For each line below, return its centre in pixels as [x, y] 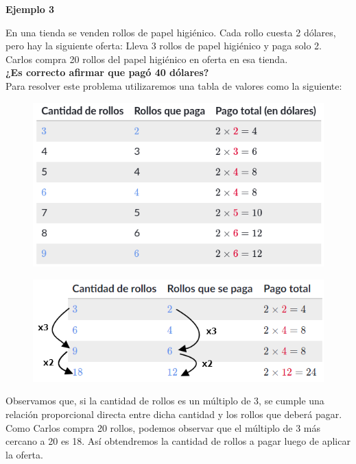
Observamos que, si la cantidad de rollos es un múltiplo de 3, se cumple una [165, 401]
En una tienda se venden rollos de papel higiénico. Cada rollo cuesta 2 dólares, [171, 32]
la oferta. [24, 454]
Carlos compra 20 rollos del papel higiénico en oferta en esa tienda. [147, 59]
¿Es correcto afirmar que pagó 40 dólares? [107, 72]
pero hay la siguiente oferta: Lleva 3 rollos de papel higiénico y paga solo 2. [164, 46]
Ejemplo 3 [30, 9]
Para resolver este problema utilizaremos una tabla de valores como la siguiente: [174, 85]
